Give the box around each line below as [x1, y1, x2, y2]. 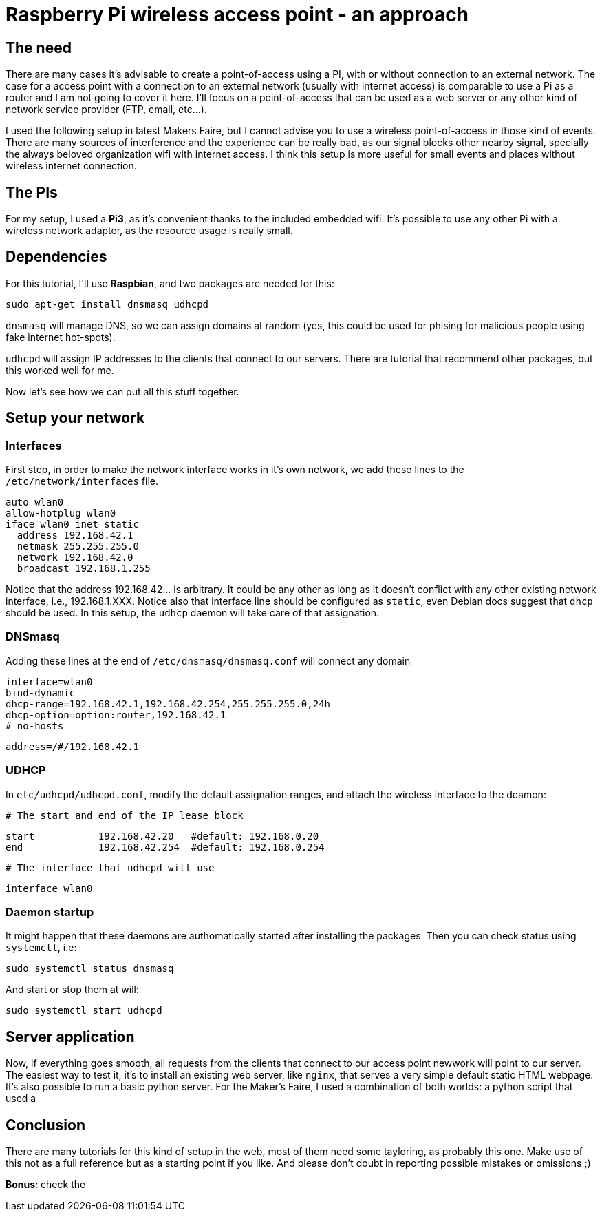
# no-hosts [6, 720, 64, 731]
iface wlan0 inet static [6, 519, 139, 530]
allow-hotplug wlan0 [6, 508, 116, 519]
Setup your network [6, 409, 145, 427]
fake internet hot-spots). [6, 331, 116, 343]
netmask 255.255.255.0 [17, 541, 139, 552]
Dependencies [6, 248, 107, 266]
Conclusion [6, 1116, 86, 1134]
